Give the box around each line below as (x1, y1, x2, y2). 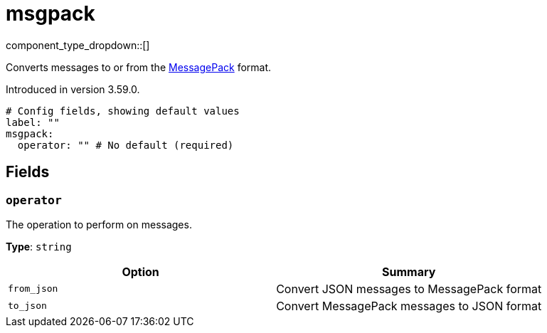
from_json (8, 283, 58, 295)
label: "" (6, 116, 60, 128)
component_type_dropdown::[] (6, 38, 150, 51)
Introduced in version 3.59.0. (6, 83, 140, 95)
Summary (382, 264, 436, 279)
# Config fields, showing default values (6, 105, 240, 117)
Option (122, 264, 159, 279)
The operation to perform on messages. (6, 218, 192, 231)
